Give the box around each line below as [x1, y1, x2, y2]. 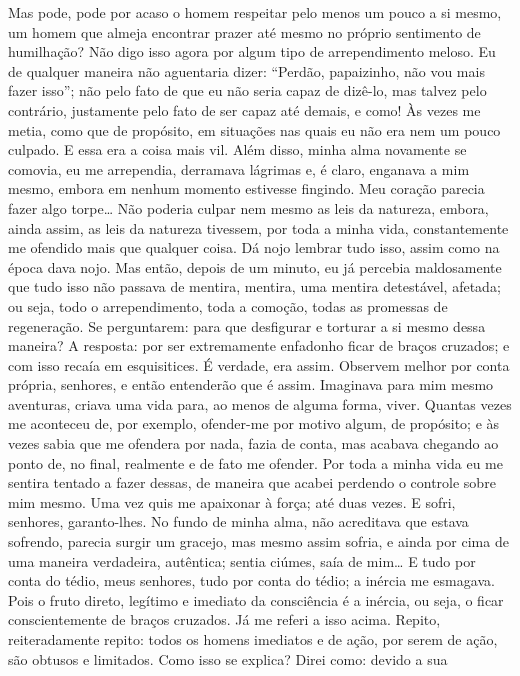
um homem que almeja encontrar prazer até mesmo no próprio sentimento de [8, 21, 481, 42]
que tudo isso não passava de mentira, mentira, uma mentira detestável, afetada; [8, 276, 501, 297]
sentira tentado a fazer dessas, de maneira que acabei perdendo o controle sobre [8, 472, 496, 493]
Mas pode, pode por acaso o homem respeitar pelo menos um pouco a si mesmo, [8, 2, 502, 22]
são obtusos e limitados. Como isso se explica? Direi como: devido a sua [8, 648, 448, 669]
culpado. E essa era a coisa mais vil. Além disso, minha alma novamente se [8, 139, 467, 160]
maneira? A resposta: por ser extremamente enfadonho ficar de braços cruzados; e [8, 335, 510, 356]
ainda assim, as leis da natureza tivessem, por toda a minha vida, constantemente [8, 217, 509, 238]
